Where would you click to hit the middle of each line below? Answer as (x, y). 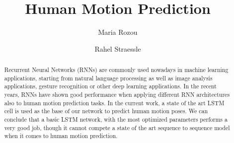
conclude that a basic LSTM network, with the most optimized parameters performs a (116, 119)
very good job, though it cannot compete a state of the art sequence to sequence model (117, 127)
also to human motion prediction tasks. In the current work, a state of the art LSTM (114, 103)
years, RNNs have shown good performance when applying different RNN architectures (117, 95)
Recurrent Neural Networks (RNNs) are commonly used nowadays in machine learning (116, 70)
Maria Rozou (118, 32)
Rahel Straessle (118, 48)
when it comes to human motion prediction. (61, 136)
